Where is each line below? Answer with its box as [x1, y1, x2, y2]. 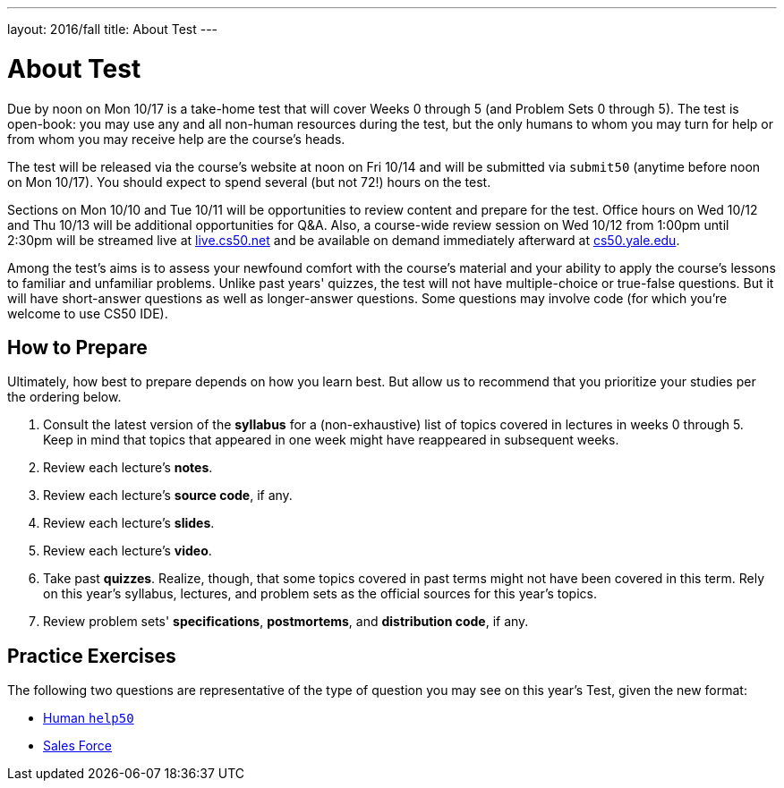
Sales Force [43, 738, 113, 754]
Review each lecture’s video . [43, 543, 212, 559]
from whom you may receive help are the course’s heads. [7, 131, 345, 147]
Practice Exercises [7, 644, 176, 667]
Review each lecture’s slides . [43, 515, 215, 531]
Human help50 [43, 710, 134, 726]
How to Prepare [7, 335, 148, 359]
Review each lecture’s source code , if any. [43, 487, 293, 504]
